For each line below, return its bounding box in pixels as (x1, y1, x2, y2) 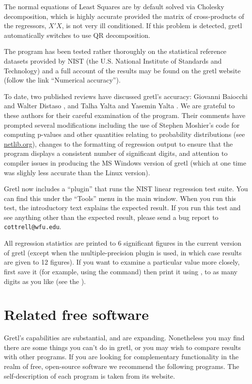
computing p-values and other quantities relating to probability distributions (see (4, 129, 245, 139)
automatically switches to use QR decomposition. (4, 30, 150, 40)
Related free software (4, 304, 149, 324)
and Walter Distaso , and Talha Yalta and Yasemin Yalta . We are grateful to (4, 100, 235, 111)
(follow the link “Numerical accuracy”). (4, 75, 121, 85)
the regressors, (4, 20, 47, 31)
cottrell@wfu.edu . (4, 221, 62, 232)
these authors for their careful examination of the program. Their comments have (4, 110, 246, 120)
